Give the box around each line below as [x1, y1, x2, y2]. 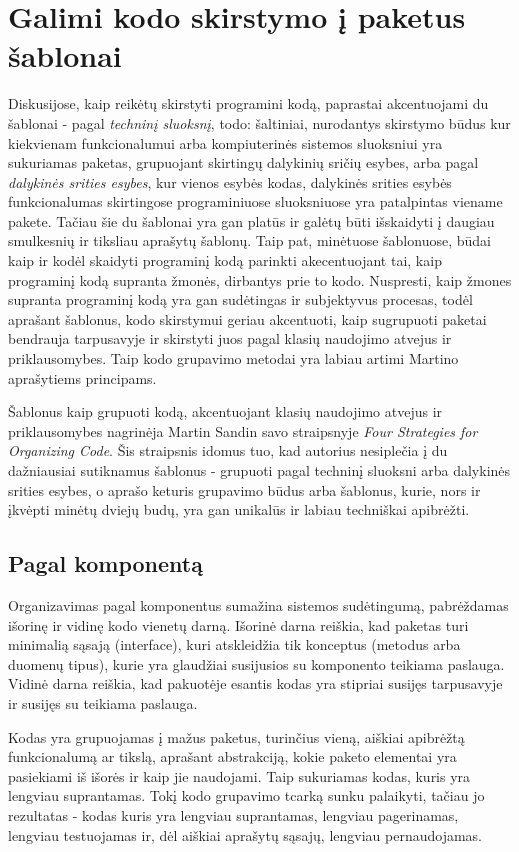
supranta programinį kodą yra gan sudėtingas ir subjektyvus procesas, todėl [8, 289, 473, 310]
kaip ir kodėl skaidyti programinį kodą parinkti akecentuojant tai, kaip [8, 250, 442, 271]
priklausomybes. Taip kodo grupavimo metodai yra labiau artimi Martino [8, 348, 459, 369]
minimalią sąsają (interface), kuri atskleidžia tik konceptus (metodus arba [8, 634, 461, 655]
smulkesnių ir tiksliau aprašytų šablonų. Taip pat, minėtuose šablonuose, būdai [8, 230, 491, 251]
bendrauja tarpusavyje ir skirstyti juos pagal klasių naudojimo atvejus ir [8, 328, 452, 349]
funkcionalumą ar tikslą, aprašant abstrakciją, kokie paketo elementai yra [8, 746, 457, 767]
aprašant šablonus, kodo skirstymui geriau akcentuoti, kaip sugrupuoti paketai [8, 308, 487, 329]
